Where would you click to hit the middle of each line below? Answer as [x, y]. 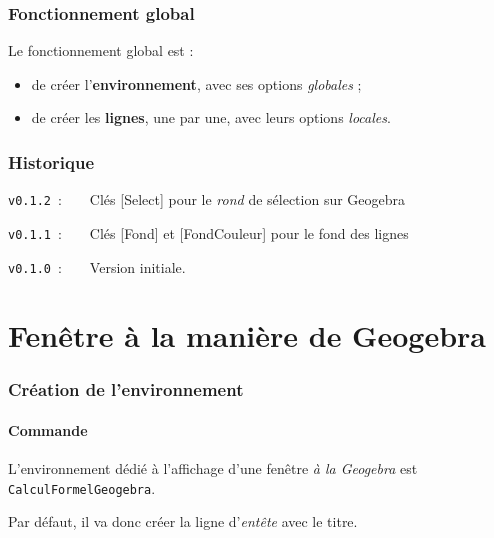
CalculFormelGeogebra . [82, 487]
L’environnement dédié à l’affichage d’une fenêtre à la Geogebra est [213, 468]
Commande [48, 430]
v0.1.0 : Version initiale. [97, 266]
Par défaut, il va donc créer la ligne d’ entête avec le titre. [183, 521]
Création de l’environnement [126, 389]
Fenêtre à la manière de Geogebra [247, 335]
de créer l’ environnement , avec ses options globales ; [196, 83]
